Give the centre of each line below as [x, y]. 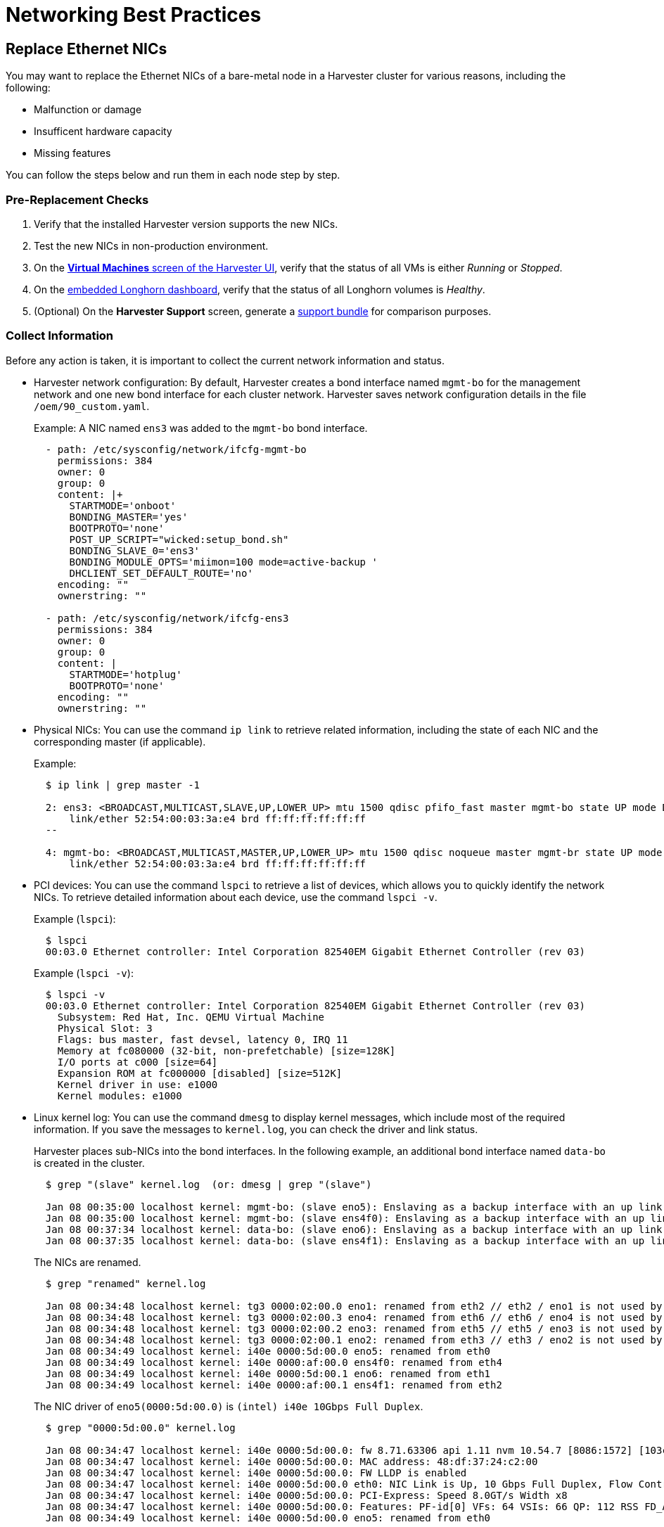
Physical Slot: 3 [105, 1028]
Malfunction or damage [88, 110]
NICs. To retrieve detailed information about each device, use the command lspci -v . [236, 897]
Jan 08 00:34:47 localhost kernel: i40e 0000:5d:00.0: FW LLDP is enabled [256, 1472]
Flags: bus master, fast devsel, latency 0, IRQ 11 [203, 1039]
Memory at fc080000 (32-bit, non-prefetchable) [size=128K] [226, 1050]
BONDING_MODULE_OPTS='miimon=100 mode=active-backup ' [223, 562]
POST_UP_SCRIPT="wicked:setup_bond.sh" [179, 539]
